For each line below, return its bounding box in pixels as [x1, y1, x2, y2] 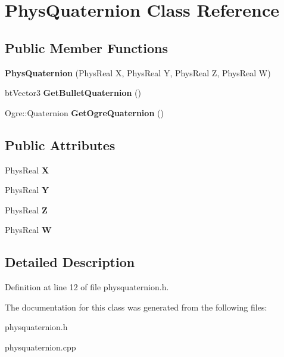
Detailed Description [5, 253, 135, 271]
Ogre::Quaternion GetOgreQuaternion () [5, 106, 164, 119]
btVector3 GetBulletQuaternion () [5, 86, 141, 99]
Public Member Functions [5, 38, 168, 57]
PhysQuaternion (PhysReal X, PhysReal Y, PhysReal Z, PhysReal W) [5, 66, 271, 79]
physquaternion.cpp [5, 340, 76, 353]
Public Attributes [5, 135, 116, 154]
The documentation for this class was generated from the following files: [5, 300, 267, 313]
